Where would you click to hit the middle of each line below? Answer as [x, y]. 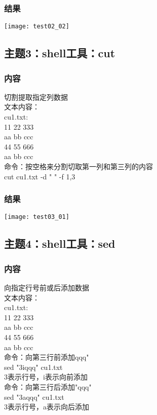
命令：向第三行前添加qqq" [47, 357]
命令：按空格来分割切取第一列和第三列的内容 [78, 166]
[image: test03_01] [37, 217]
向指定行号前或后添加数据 [47, 288]
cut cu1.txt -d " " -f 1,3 [40, 176]
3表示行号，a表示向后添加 [47, 407]
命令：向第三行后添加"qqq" [48, 387]
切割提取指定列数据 [36, 97]
